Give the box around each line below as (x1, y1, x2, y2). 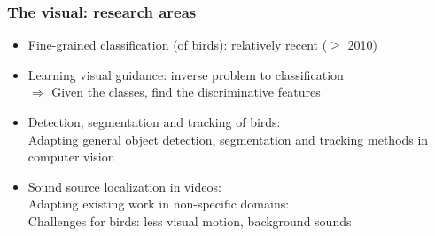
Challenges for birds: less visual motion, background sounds (27, 211, 352, 230)
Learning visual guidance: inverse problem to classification (27, 65, 344, 83)
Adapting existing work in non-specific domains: (27, 194, 290, 213)
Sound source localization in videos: (27, 177, 221, 195)
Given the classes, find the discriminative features (51, 83, 321, 101)
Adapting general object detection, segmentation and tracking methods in (27, 130, 429, 148)
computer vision (27, 147, 115, 166)
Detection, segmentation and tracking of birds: (27, 113, 281, 130)
